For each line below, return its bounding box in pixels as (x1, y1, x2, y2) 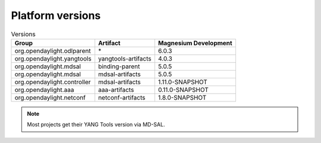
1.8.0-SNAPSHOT (158, 93, 207, 101)
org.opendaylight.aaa (14, 85, 74, 94)
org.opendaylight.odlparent (14, 46, 92, 55)
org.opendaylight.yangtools (14, 54, 92, 62)
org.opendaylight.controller (14, 78, 92, 86)
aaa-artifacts (98, 85, 134, 94)
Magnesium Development (158, 39, 232, 47)
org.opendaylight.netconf (14, 93, 86, 101)
